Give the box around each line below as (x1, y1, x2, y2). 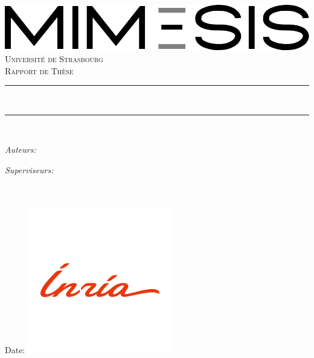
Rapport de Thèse (5, 64, 74, 77)
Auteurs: (5, 143, 36, 156)
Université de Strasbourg (5, 52, 103, 65)
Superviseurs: (5, 163, 54, 176)
